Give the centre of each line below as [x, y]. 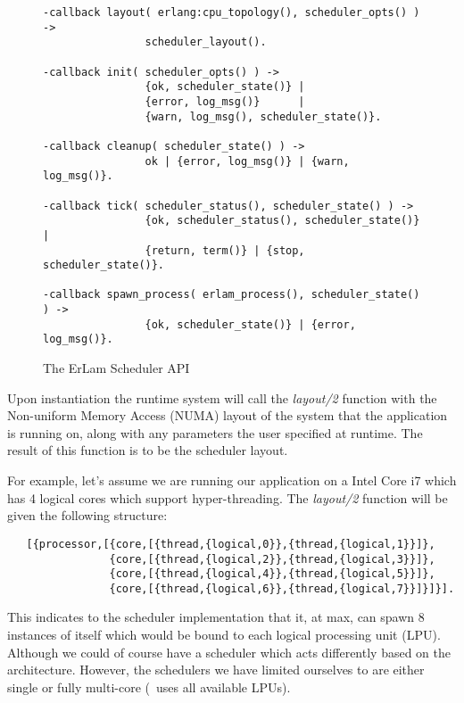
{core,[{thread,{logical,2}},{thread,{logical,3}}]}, [272, 559]
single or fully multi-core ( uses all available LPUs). [149, 686]
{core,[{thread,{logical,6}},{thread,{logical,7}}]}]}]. [282, 588]
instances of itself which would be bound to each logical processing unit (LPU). [224, 635]
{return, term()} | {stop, [225, 250]
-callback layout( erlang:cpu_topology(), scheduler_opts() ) [232, 12]
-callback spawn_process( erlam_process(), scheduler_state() [232, 295]
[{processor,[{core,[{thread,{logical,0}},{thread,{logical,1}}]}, [231, 544]
